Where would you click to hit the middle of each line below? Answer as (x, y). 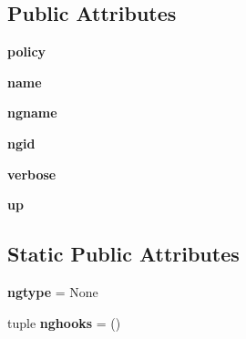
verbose (32, 174)
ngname (32, 113)
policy (27, 51)
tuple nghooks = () (64, 322)
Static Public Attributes (123, 254)
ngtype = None (53, 291)
